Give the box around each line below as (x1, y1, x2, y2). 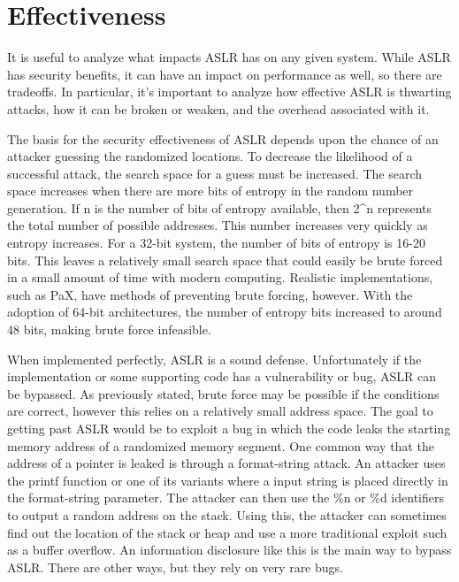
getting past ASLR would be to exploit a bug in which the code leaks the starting (7, 419, 451, 437)
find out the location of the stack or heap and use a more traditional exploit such (7, 523, 448, 541)
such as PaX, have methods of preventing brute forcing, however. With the (7, 285, 413, 303)
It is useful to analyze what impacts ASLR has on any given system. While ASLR (7, 48, 451, 66)
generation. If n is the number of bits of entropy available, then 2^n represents (7, 198, 432, 217)
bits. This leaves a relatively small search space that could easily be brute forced (7, 250, 443, 269)
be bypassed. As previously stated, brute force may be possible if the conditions (7, 384, 440, 402)
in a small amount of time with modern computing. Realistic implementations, (7, 268, 433, 287)
